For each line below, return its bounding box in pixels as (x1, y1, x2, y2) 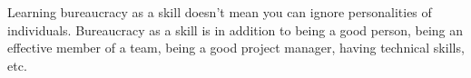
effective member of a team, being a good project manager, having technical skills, (7, 38, 465, 57)
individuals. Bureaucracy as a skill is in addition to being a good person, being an (7, 20, 464, 39)
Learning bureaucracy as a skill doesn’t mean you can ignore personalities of (7, 3, 432, 21)
